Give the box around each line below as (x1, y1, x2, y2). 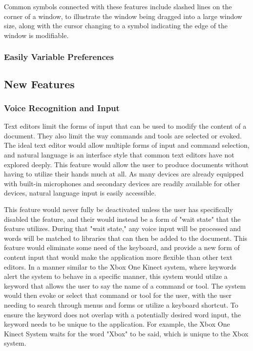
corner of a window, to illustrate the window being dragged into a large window (4, 11, 242, 21)
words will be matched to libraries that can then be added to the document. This (4, 233, 248, 243)
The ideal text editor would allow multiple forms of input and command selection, (4, 140, 250, 150)
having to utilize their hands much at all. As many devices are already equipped (4, 169, 244, 179)
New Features (4, 76, 75, 91)
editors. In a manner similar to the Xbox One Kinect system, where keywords (4, 261, 236, 272)
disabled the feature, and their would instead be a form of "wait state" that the (4, 214, 241, 224)
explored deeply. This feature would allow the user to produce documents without (4, 159, 249, 169)
